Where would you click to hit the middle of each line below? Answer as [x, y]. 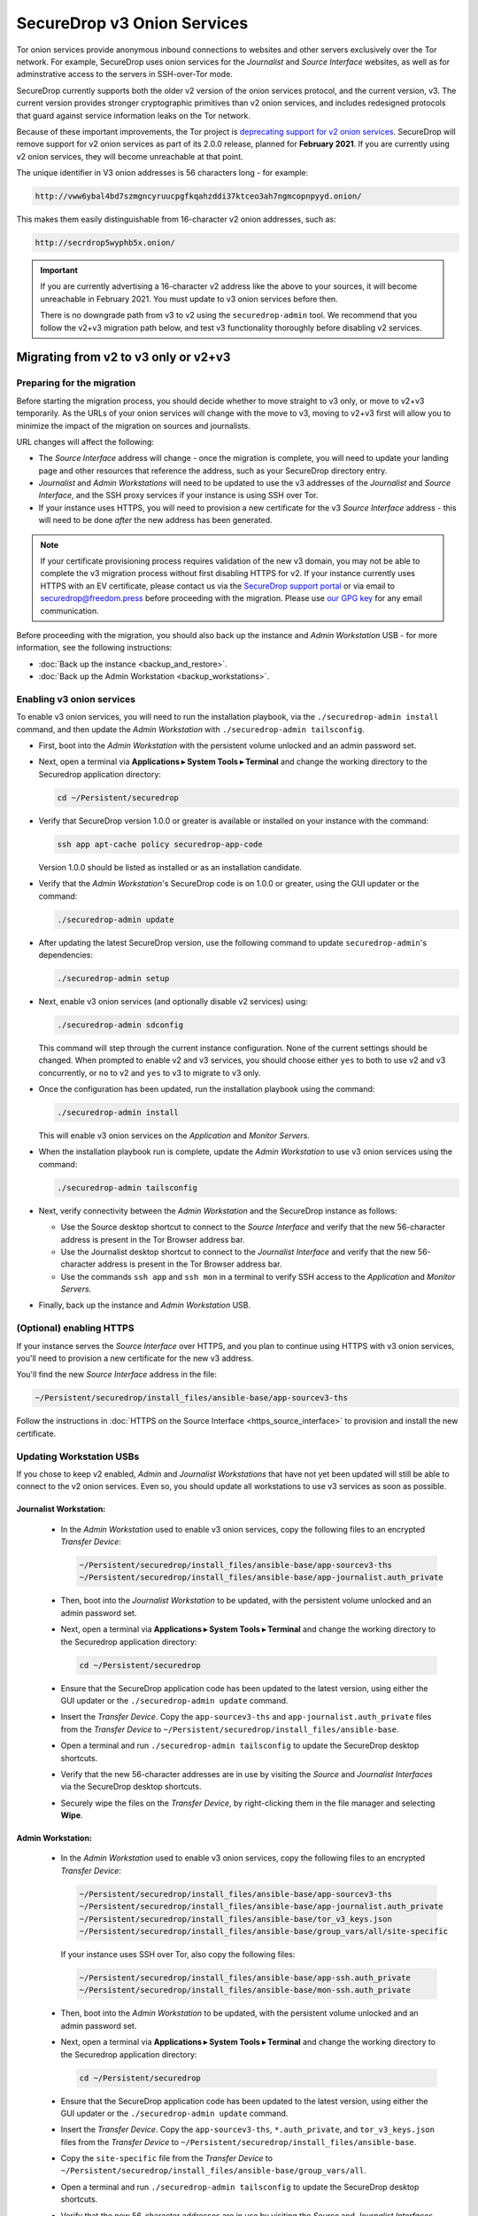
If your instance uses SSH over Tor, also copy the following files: [178, 1955]
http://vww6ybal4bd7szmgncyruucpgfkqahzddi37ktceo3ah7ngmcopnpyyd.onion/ [198, 196]
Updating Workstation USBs [78, 1456]
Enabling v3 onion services [76, 698]
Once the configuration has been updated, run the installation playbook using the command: [207, 1089]
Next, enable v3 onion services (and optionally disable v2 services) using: [173, 1001]
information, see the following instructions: [94, 648]
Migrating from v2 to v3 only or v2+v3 [123, 358]
